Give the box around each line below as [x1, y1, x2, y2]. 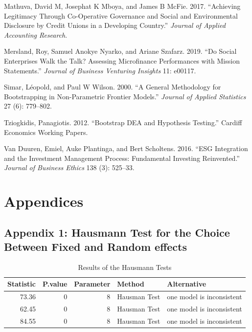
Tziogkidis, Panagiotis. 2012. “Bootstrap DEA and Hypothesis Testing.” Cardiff [4, 117, 242, 127]
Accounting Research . [4, 29, 68, 40]
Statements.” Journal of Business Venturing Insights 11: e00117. [4, 65, 196, 75]
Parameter [74, 279, 111, 289]
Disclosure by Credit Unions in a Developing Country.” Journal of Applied [4, 20, 226, 30]
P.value [43, 279, 68, 289]
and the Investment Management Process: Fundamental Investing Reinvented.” [4, 153, 240, 163]
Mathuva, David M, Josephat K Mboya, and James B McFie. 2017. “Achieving [4, 1, 241, 11]
